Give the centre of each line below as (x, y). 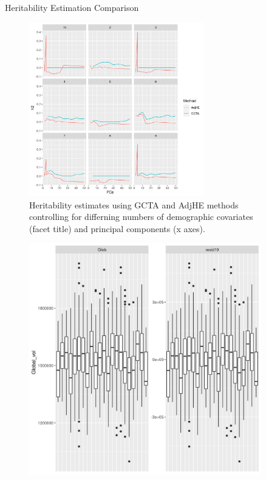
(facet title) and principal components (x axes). (117, 228)
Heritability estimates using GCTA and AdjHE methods (134, 204)
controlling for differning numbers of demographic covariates (141, 217)
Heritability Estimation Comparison (72, 7)
